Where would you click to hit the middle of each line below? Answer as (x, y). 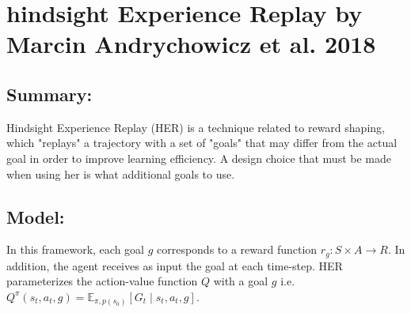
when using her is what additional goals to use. (121, 173)
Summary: (49, 94)
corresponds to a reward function (237, 249)
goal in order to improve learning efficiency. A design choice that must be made (199, 158)
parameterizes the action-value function (102, 281)
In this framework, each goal (75, 249)
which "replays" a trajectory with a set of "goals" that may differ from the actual (202, 143)
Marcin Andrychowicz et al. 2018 (191, 44)
